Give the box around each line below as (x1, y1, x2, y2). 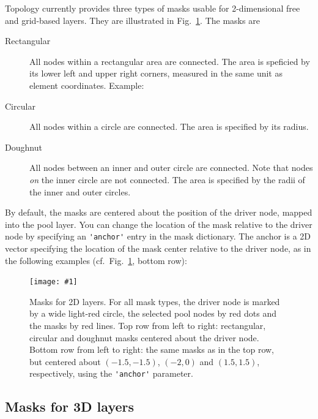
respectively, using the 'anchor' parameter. (29, 367, 193, 380)
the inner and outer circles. (29, 185, 131, 198)
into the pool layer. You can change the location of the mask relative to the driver (5, 217, 312, 230)
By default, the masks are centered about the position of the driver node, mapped (5, 206, 312, 219)
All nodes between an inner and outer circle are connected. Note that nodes (29, 161, 313, 174)
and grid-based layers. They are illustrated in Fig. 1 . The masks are (5, 13, 260, 26)
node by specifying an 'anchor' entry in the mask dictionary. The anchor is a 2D (5, 230, 311, 243)
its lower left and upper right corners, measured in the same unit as (29, 67, 283, 80)
